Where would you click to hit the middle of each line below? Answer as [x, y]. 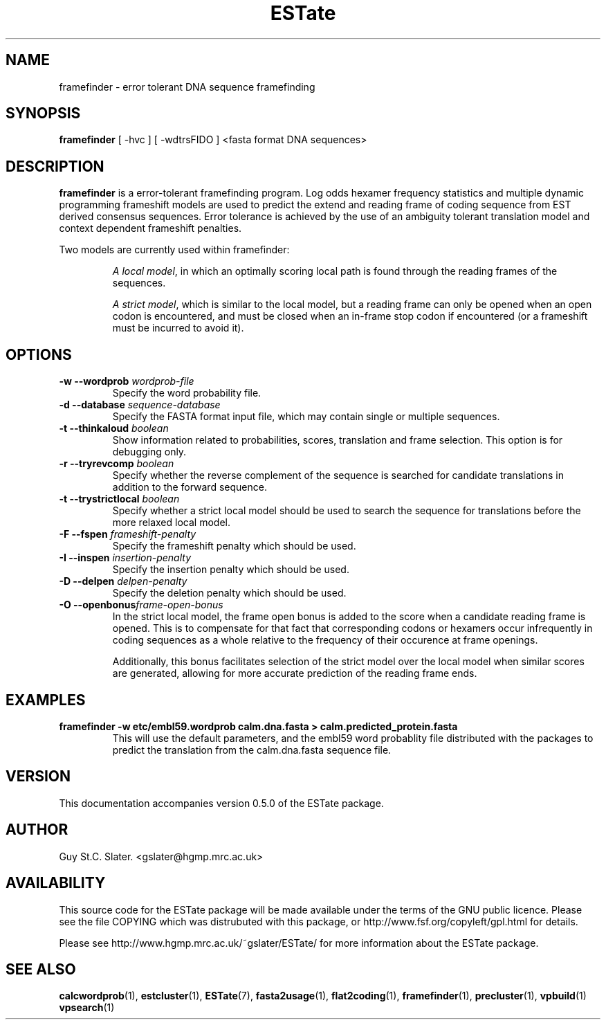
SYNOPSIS [43, 114]
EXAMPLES [46, 700]
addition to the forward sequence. [190, 487]
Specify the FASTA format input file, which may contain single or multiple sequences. [306, 417]
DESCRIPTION [55, 166]
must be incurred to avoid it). [178, 328]
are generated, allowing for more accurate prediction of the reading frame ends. [295, 673]
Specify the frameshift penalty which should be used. [234, 546]
